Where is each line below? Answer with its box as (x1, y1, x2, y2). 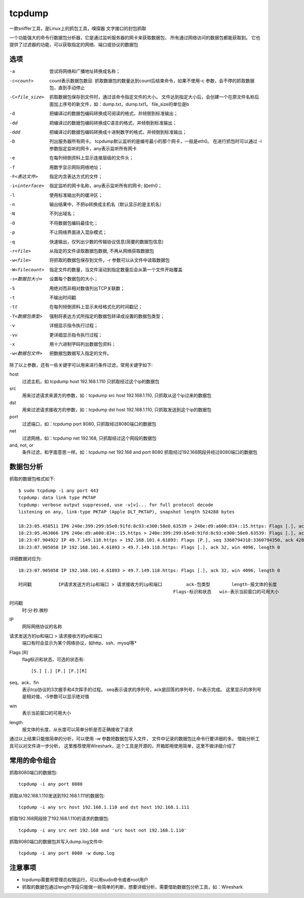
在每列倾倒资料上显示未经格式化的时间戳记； (49, 304, 143, 310)
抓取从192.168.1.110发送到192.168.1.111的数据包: (9, 793, 105, 799)
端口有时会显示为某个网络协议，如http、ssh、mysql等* (22, 640, 137, 646)
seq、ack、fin (9, 679, 39, 686)
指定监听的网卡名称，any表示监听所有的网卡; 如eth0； (49, 183, 162, 189)
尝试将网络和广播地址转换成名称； (49, 68, 121, 75)
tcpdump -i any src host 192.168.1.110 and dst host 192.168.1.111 (18, 804, 189, 810)
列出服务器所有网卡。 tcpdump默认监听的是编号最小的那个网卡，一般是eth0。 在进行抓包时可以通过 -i (49, 138, 262, 145)
